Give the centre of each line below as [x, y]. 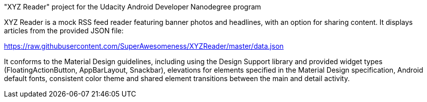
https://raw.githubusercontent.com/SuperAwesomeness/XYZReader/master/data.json [144, 46]
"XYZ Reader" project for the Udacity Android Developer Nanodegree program [133, 7]
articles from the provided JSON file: [64, 31]
